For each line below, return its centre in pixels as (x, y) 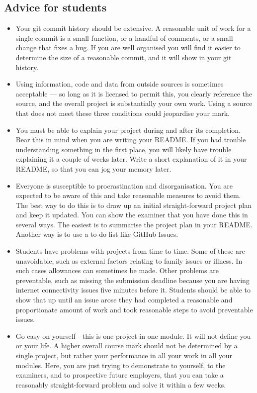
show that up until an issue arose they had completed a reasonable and (124, 300)
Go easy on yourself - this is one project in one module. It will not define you (133, 336)
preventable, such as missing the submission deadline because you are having (132, 280)
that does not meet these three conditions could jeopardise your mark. (123, 113)
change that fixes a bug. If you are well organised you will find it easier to (128, 48)
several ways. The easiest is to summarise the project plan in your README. (134, 224)
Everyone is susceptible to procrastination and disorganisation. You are (124, 185)
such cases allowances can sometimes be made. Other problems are (117, 270)
